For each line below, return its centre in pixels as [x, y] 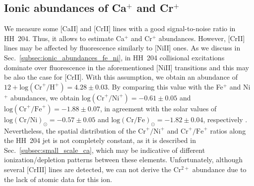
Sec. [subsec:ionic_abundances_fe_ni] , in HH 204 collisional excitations [114, 57]
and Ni [240, 86]
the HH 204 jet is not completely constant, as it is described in [100, 140]
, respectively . [225, 119]
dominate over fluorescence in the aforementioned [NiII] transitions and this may [127, 67]
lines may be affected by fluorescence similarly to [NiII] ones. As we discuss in [122, 48]
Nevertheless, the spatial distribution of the [70, 130]
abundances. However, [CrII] [202, 38]
